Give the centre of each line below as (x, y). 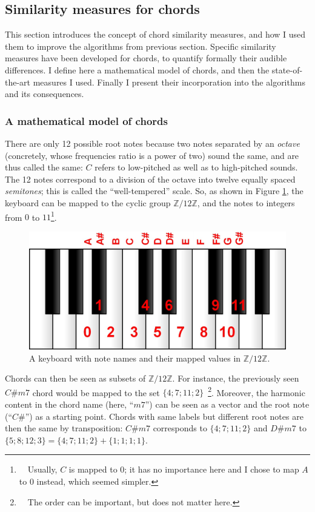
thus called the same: (44, 167)
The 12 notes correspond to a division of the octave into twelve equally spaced (150, 179)
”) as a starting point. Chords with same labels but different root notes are (164, 416)
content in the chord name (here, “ (69, 404)
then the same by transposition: (64, 428)
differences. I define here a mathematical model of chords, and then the (137, 69)
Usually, (42, 469)
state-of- (287, 69)
